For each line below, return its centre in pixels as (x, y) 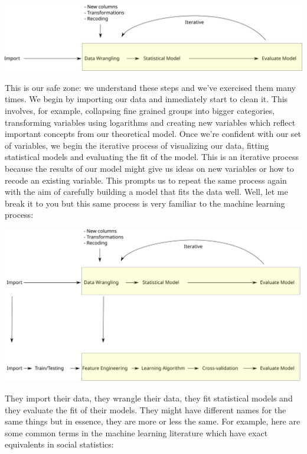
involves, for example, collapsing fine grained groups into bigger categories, (140, 110)
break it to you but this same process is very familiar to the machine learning (145, 203)
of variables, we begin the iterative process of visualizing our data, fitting (137, 145)
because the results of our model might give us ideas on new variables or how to (149, 168)
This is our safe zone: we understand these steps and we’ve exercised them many (150, 87)
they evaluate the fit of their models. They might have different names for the (146, 409)
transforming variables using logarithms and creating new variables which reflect (150, 122)
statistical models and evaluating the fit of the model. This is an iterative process (152, 157)
